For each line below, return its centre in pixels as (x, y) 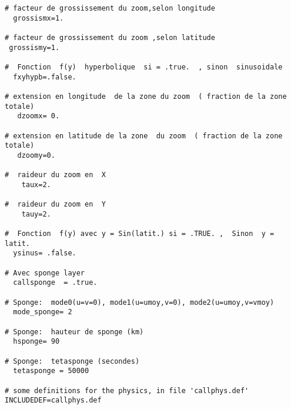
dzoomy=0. (36, 155)
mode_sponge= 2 (43, 312)
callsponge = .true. (55, 283)
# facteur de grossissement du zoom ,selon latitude (110, 37)
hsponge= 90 (36, 342)
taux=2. (36, 184)
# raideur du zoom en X (55, 175)
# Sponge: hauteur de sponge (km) (74, 332)
